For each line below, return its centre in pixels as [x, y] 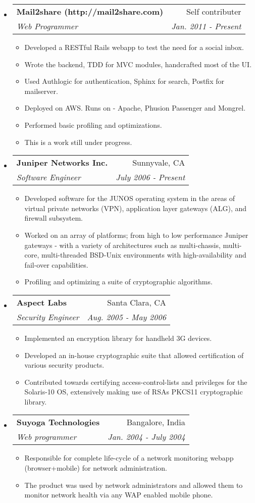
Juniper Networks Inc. [62, 163]
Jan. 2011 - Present [206, 26]
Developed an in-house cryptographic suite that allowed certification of [134, 355]
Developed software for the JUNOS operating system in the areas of [130, 198]
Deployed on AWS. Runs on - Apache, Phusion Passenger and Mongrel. [135, 108]
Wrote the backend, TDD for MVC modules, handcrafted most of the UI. [138, 64]
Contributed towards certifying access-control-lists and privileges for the [136, 382]
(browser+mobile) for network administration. [96, 468]
